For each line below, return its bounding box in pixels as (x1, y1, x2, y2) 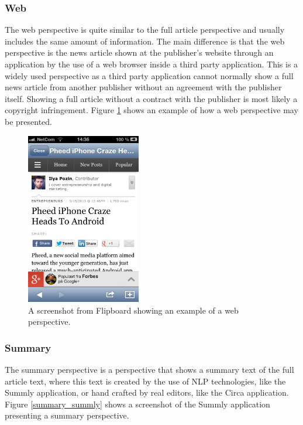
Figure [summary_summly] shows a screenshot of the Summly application (5, 397, 270, 410)
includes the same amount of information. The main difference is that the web (5, 35, 285, 47)
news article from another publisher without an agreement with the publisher (5, 81, 282, 93)
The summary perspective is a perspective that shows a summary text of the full (5, 363, 294, 376)
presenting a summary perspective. (5, 409, 129, 421)
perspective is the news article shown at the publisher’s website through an (5, 46, 274, 59)
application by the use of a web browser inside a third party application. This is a (5, 58, 298, 70)
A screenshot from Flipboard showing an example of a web (28, 304, 239, 316)
